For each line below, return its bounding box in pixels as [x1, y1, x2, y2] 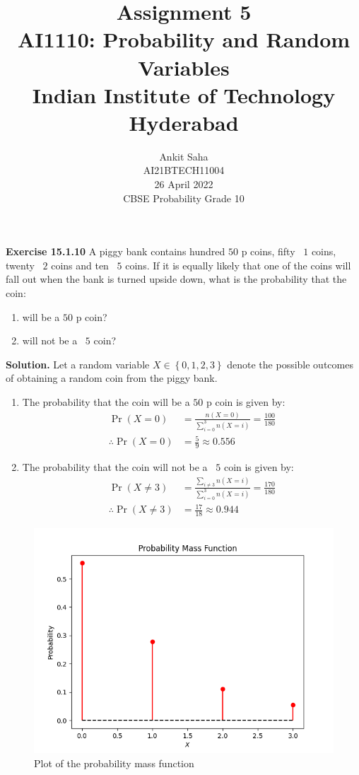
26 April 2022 [154, 177, 213, 192]
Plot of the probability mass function [34, 755, 194, 770]
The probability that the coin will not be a [22, 460, 208, 474]
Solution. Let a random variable [6, 356, 150, 371]
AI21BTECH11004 [143, 163, 225, 177]
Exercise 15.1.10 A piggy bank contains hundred [6, 244, 225, 259]
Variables [138, 52, 230, 81]
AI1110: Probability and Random [17, 25, 351, 54]
